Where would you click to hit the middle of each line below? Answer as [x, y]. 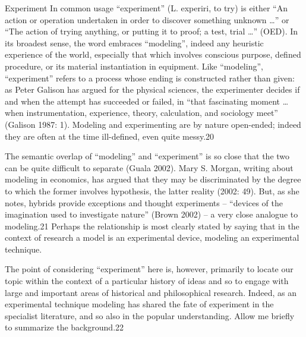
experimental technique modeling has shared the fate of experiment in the [139, 304]
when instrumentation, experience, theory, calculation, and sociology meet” [141, 113]
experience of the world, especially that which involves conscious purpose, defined [153, 54]
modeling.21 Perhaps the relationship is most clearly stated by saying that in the [152, 226]
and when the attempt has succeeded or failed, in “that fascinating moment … [147, 101]
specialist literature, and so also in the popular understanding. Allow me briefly [150, 315]
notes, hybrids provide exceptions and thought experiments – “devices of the [144, 202]
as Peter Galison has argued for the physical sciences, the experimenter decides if [152, 89]
